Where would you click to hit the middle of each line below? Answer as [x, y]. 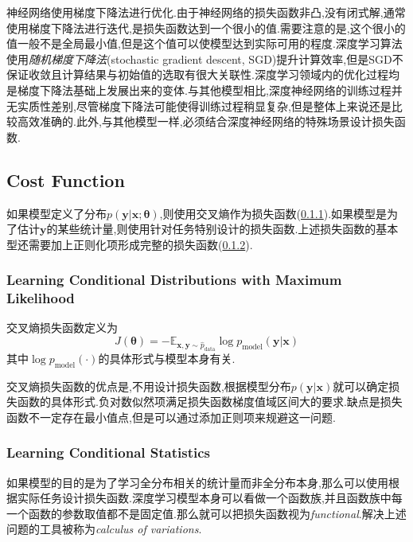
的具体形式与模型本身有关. [167, 358]
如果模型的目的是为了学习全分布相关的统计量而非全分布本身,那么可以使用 [197, 482]
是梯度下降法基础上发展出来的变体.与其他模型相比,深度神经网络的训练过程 [199, 90]
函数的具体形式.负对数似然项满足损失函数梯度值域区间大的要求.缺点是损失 [210, 402]
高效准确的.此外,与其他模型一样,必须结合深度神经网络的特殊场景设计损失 [206, 121]
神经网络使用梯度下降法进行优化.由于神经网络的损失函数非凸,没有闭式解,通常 [206, 12]
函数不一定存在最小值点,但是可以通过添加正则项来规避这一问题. [171, 417]
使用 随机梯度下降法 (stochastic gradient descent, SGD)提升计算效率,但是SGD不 [205, 58]
